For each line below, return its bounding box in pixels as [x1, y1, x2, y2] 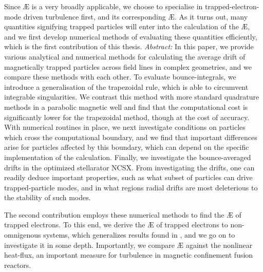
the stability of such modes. [4, 192, 91, 203]
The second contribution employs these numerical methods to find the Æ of [4, 209, 241, 220]
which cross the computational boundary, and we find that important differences [4, 131, 257, 142]
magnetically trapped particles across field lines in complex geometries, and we [4, 61, 252, 72]
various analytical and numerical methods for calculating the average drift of [4, 51, 246, 62]
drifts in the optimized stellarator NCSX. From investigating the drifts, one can [4, 162, 255, 172]
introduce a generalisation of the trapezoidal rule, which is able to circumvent [4, 81, 249, 92]
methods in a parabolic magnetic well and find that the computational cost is [4, 101, 248, 112]
